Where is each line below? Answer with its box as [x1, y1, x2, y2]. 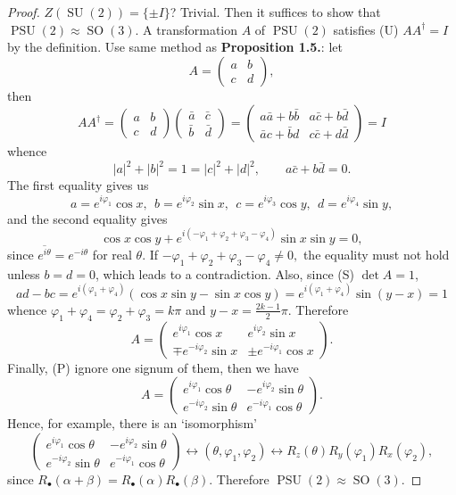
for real [92, 244, 132, 263]
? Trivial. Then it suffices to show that [170, 3, 381, 21]
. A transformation [135, 20, 238, 38]
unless [7, 264, 40, 283]
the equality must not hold [303, 244, 450, 263]
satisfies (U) [333, 20, 399, 38]
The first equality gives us [7, 176, 149, 194]
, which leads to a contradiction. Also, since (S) [95, 264, 354, 283]
